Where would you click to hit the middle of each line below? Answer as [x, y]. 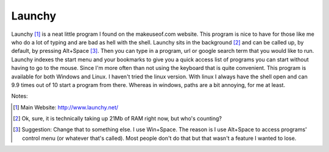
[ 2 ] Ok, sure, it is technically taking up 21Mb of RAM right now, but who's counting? [118, 119]
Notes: [19, 96]
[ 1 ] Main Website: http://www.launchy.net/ [66, 107]
